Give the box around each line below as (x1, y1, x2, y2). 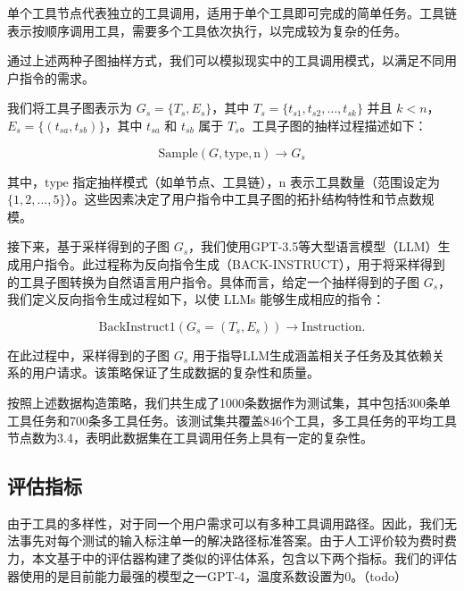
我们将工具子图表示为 (7, 98, 132, 117)
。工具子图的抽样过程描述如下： (239, 115, 427, 134)
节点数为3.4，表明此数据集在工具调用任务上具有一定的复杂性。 (7, 428, 373, 447)
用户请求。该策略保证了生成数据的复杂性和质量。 (31, 363, 319, 382)
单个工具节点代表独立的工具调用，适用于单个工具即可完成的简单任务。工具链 (7, 4, 457, 21)
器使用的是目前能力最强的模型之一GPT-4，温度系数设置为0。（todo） (7, 566, 407, 585)
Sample (158, 147, 198, 160)
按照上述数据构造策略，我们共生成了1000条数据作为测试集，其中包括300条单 (7, 393, 451, 411)
